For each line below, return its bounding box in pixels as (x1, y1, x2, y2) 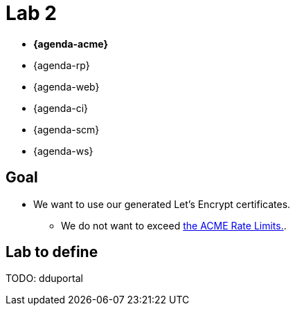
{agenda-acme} (33, 37, 108, 50)
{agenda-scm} (33, 123, 100, 135)
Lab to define (6, 243, 98, 261)
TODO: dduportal (6, 272, 83, 285)
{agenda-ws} (33, 144, 93, 157)
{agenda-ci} (33, 102, 89, 114)
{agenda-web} (33, 80, 100, 93)
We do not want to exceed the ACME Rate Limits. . (61, 219, 287, 232)
